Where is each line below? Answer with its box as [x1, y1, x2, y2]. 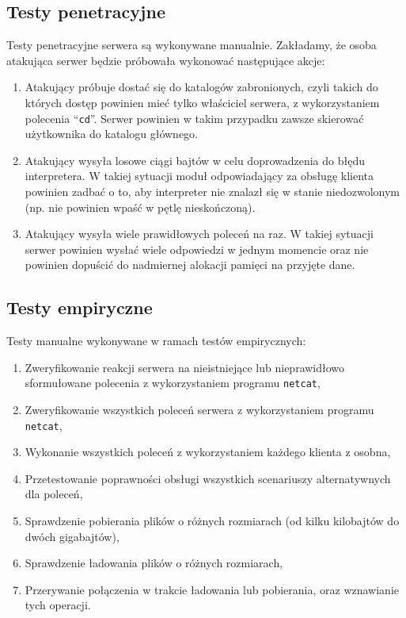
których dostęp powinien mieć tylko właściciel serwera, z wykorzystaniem [25, 94, 380, 110]
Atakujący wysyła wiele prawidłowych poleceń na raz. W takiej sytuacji [25, 225, 374, 242]
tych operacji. [25, 597, 91, 613]
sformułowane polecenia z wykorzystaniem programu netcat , [25, 374, 321, 391]
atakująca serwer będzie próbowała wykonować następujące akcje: [6, 52, 325, 68]
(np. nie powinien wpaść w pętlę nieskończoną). [25, 198, 256, 215]
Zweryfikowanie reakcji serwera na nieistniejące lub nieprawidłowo [25, 359, 345, 375]
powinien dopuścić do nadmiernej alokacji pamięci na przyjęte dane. [25, 256, 355, 273]
